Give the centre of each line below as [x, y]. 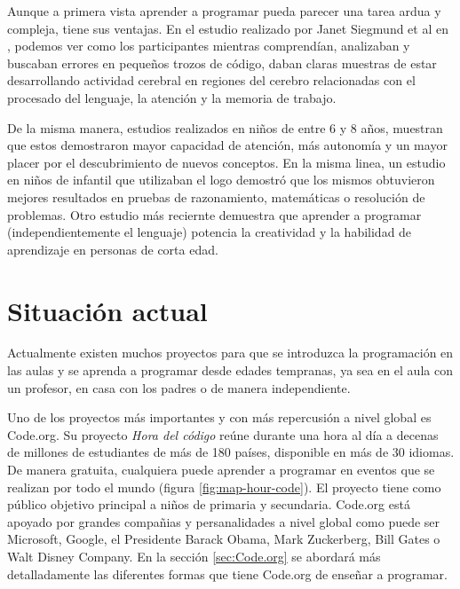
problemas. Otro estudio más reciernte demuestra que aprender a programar [214, 214]
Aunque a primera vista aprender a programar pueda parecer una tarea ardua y [224, 11]
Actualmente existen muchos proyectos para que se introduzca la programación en [230, 353]
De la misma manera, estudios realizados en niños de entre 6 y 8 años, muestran [225, 127]
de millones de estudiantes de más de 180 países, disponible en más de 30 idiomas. [231, 452]
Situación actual [107, 310]
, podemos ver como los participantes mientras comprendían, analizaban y [209, 46]
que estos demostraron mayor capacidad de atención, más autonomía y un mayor [227, 145]
